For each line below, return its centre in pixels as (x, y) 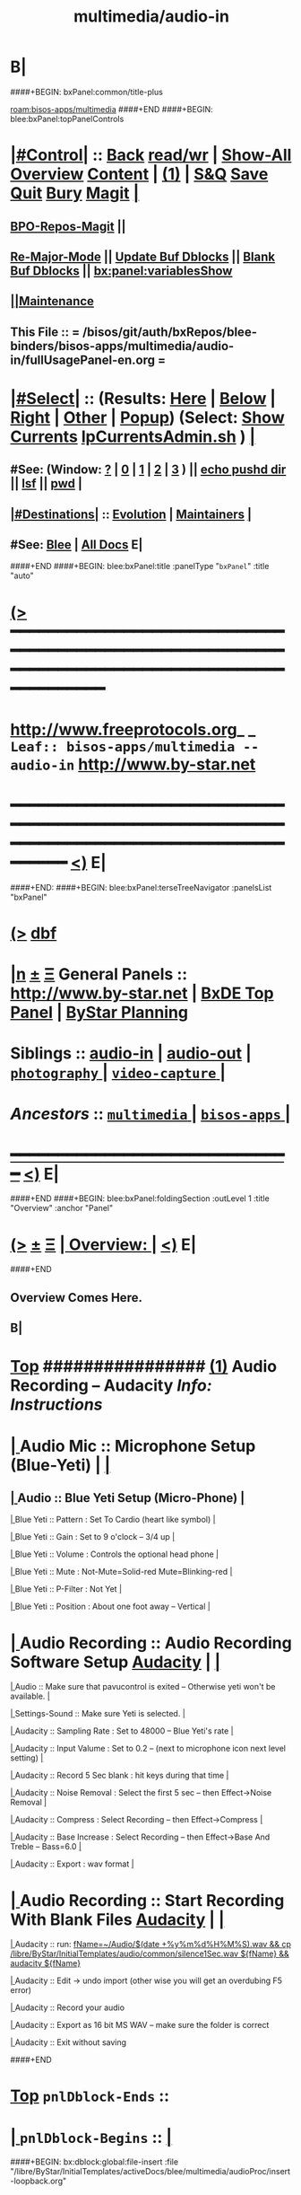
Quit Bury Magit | (75, 193)
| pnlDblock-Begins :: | (91, 2137)
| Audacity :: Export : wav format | (72, 1864)
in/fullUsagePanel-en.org (83, 360)
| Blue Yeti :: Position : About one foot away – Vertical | (111, 1607)
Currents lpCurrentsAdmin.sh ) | (133, 436)
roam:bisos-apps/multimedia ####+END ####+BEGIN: (112, 109)
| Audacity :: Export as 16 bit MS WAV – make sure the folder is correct (140, 2025)
